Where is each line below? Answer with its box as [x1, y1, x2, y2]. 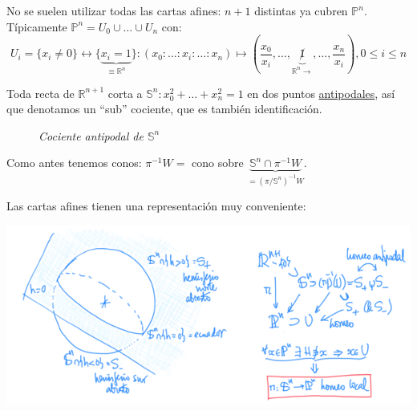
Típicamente [6, 18, 67, 35]
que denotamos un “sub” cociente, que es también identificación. [6, 100, 322, 117]
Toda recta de [6, 84, 75, 101]
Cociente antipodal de [38, 127, 144, 144]
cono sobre [192, 154, 244, 171]
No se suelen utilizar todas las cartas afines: [6, 2, 221, 18]
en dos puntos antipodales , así [247, 84, 395, 101]
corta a [107, 84, 143, 101]
